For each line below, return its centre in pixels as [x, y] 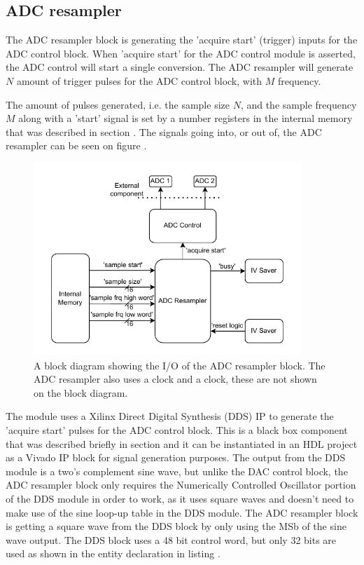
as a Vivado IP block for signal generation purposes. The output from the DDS [176, 457]
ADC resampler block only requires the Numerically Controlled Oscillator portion [181, 485]
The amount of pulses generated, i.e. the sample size [118, 104]
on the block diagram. [81, 392]
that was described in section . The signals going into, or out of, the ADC [164, 131]
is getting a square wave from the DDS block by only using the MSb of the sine [176, 526]
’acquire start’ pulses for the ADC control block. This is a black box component [177, 430]
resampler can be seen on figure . [76, 145]
